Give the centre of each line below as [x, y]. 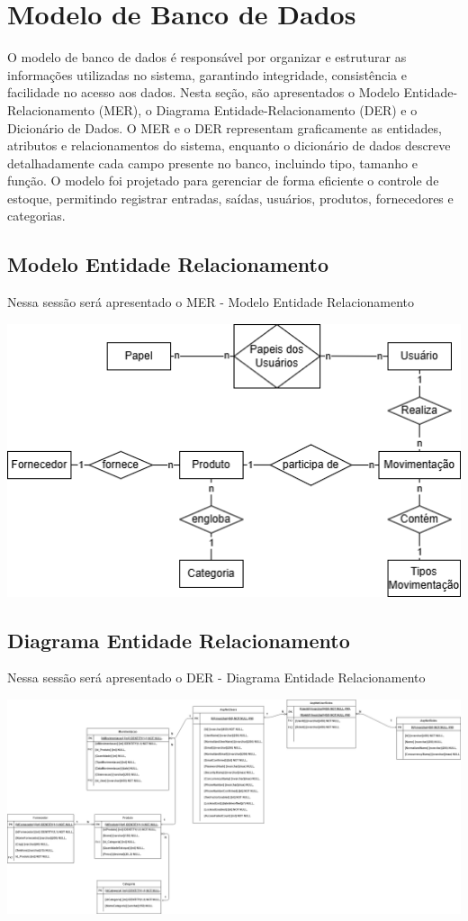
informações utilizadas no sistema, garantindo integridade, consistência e [207, 74]
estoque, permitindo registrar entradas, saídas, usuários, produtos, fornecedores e [230, 198]
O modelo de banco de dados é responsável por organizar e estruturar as [207, 57]
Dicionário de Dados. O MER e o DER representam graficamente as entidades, [225, 127]
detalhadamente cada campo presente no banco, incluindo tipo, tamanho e [212, 163]
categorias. [36, 216]
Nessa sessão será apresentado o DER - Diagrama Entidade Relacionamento [216, 677]
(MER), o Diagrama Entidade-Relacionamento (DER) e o [258, 109]
